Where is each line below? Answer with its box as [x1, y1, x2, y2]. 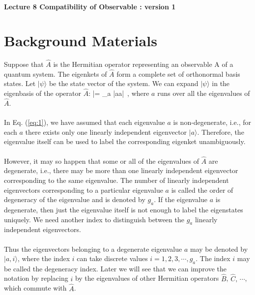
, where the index [17, 253, 70, 264]
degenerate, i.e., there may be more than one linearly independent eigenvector [4, 165, 238, 176]
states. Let [4, 78, 36, 88]
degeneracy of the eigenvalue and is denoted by [4, 194, 145, 205]
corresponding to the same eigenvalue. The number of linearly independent [4, 175, 229, 185]
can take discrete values [77, 253, 148, 264]
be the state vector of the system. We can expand [49, 78, 198, 88]
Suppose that [4, 59, 44, 69]
